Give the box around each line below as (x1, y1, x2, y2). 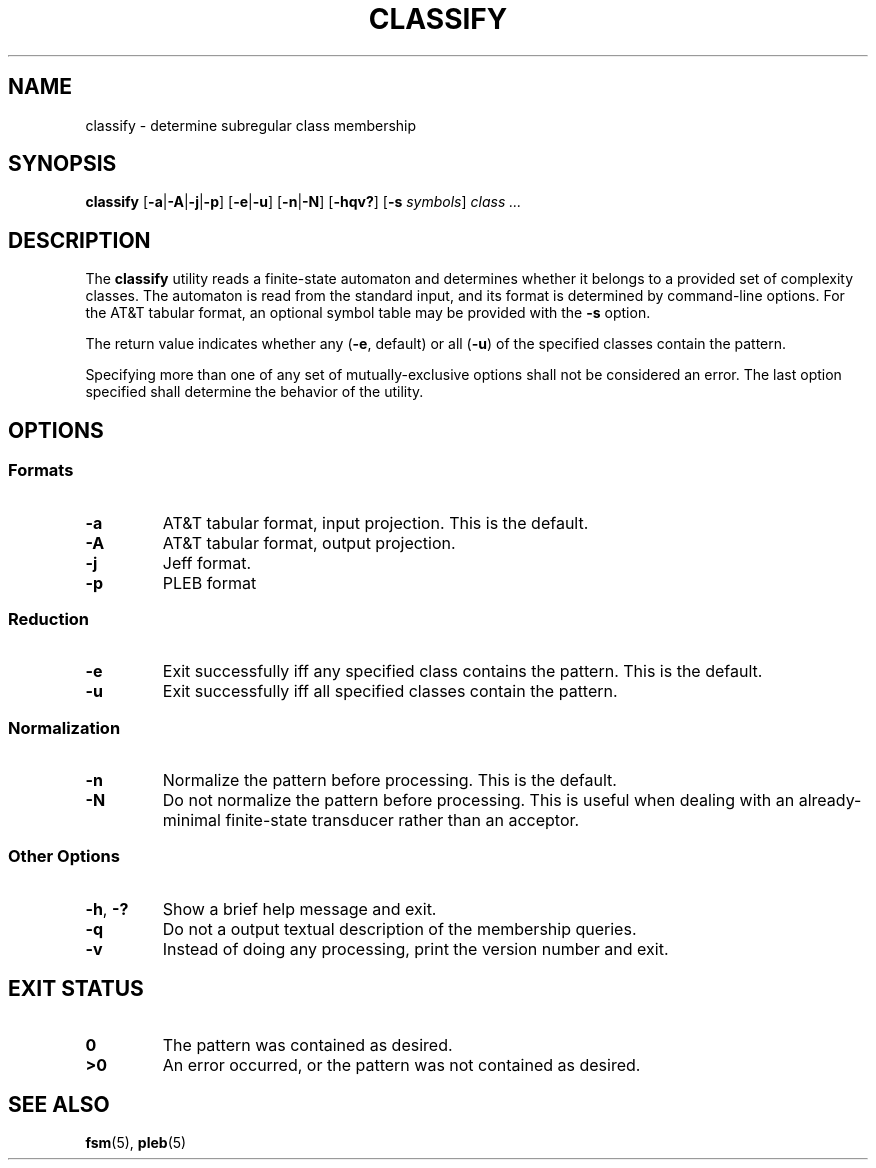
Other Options (8, 846, 120, 867)
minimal (162, 810, 221, 830)
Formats (8, 460, 74, 481)
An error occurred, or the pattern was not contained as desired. (162, 1054, 641, 1075)
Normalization (8, 717, 121, 738)
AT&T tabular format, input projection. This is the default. (162, 512, 589, 533)
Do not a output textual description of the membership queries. (162, 918, 637, 939)
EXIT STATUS (8, 976, 144, 1002)
